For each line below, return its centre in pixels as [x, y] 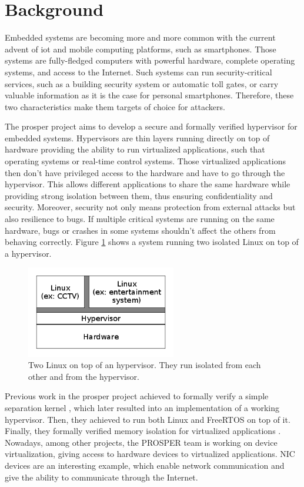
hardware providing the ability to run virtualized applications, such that [135, 149]
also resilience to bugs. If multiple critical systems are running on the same [140, 219]
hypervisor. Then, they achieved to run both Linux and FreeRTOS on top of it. [148, 419]
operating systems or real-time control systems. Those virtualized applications [145, 161]
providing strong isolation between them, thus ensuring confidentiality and [139, 195]
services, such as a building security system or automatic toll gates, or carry [142, 83]
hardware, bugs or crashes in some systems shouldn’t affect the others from [140, 230]
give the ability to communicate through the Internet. [101, 477]
